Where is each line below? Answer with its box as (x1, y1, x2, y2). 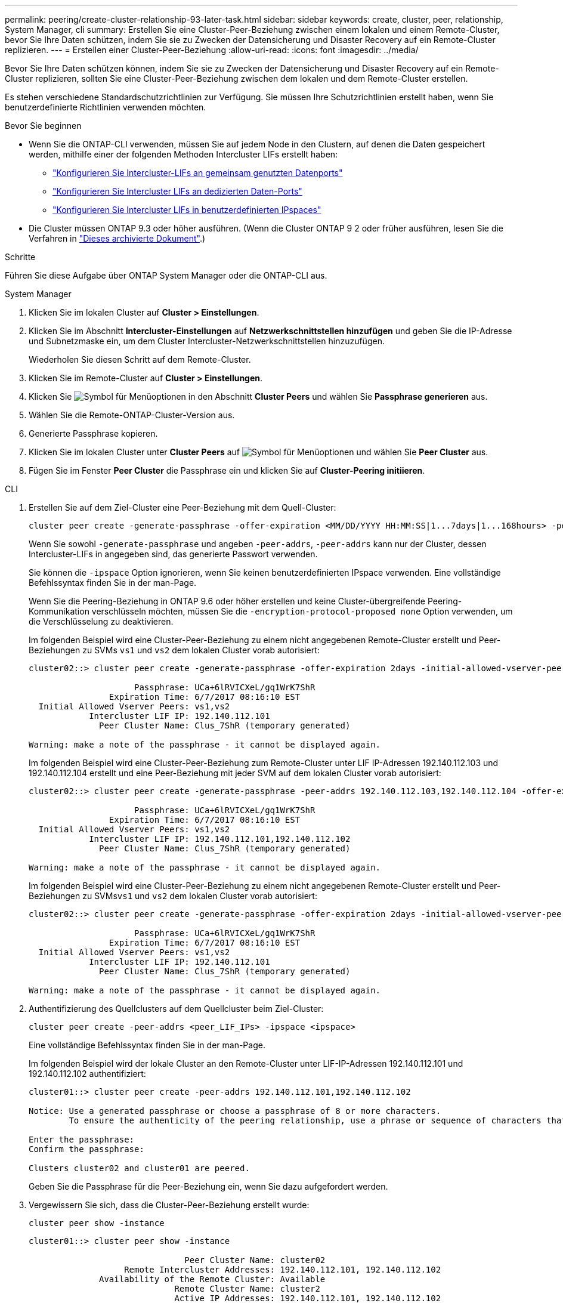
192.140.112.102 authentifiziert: (29, 1069, 146, 1079)
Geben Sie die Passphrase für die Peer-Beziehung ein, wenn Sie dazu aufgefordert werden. (29, 1181, 388, 1191)
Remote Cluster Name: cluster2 (174, 1284, 320, 1293)
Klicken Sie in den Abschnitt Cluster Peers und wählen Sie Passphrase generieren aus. (29, 391, 488, 402)
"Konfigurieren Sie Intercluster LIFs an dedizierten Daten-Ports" (52, 186, 302, 196)
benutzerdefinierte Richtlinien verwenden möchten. (5, 102, 206, 112)
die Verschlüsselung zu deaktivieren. (29, 616, 174, 626)
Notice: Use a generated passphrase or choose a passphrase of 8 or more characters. (29, 1106, 441, 1116)
